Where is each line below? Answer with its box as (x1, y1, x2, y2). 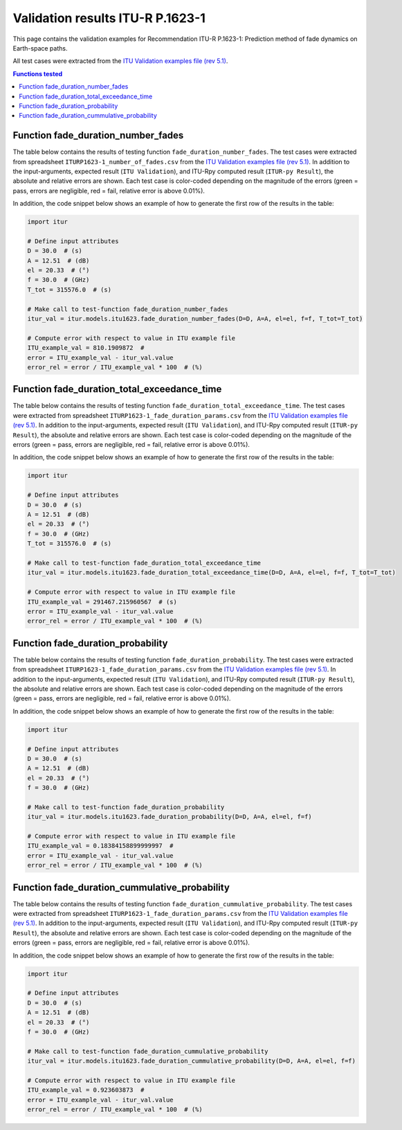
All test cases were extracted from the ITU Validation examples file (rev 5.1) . (12, 57, 228, 65)
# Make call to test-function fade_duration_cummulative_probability (27, 1047, 268, 1055)
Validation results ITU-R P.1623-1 (12, 10, 205, 26)
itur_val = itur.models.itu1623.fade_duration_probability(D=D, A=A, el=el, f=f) (27, 813, 313, 821)
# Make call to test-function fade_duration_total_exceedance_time (27, 558, 262, 567)
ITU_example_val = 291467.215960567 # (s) (27, 598, 178, 606)
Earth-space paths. (12, 44, 68, 52)
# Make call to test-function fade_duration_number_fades (27, 305, 228, 313)
